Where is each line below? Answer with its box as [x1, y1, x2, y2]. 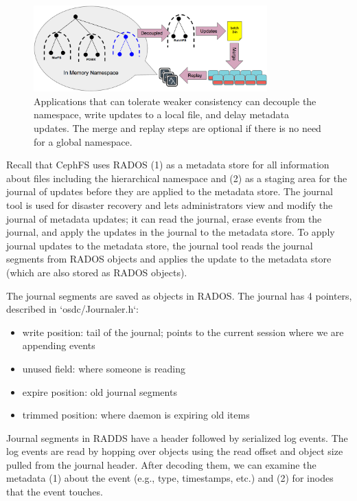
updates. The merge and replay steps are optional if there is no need [34, 121, 321, 135]
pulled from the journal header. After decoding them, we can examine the [6, 457, 316, 471]
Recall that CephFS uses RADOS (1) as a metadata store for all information [6, 157, 330, 172]
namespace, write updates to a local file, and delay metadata [34, 107, 289, 122]
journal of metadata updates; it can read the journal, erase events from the [6, 211, 322, 225]
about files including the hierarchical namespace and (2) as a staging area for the [6, 170, 347, 185]
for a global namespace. [34, 134, 133, 148]
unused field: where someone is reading [22, 361, 185, 375]
